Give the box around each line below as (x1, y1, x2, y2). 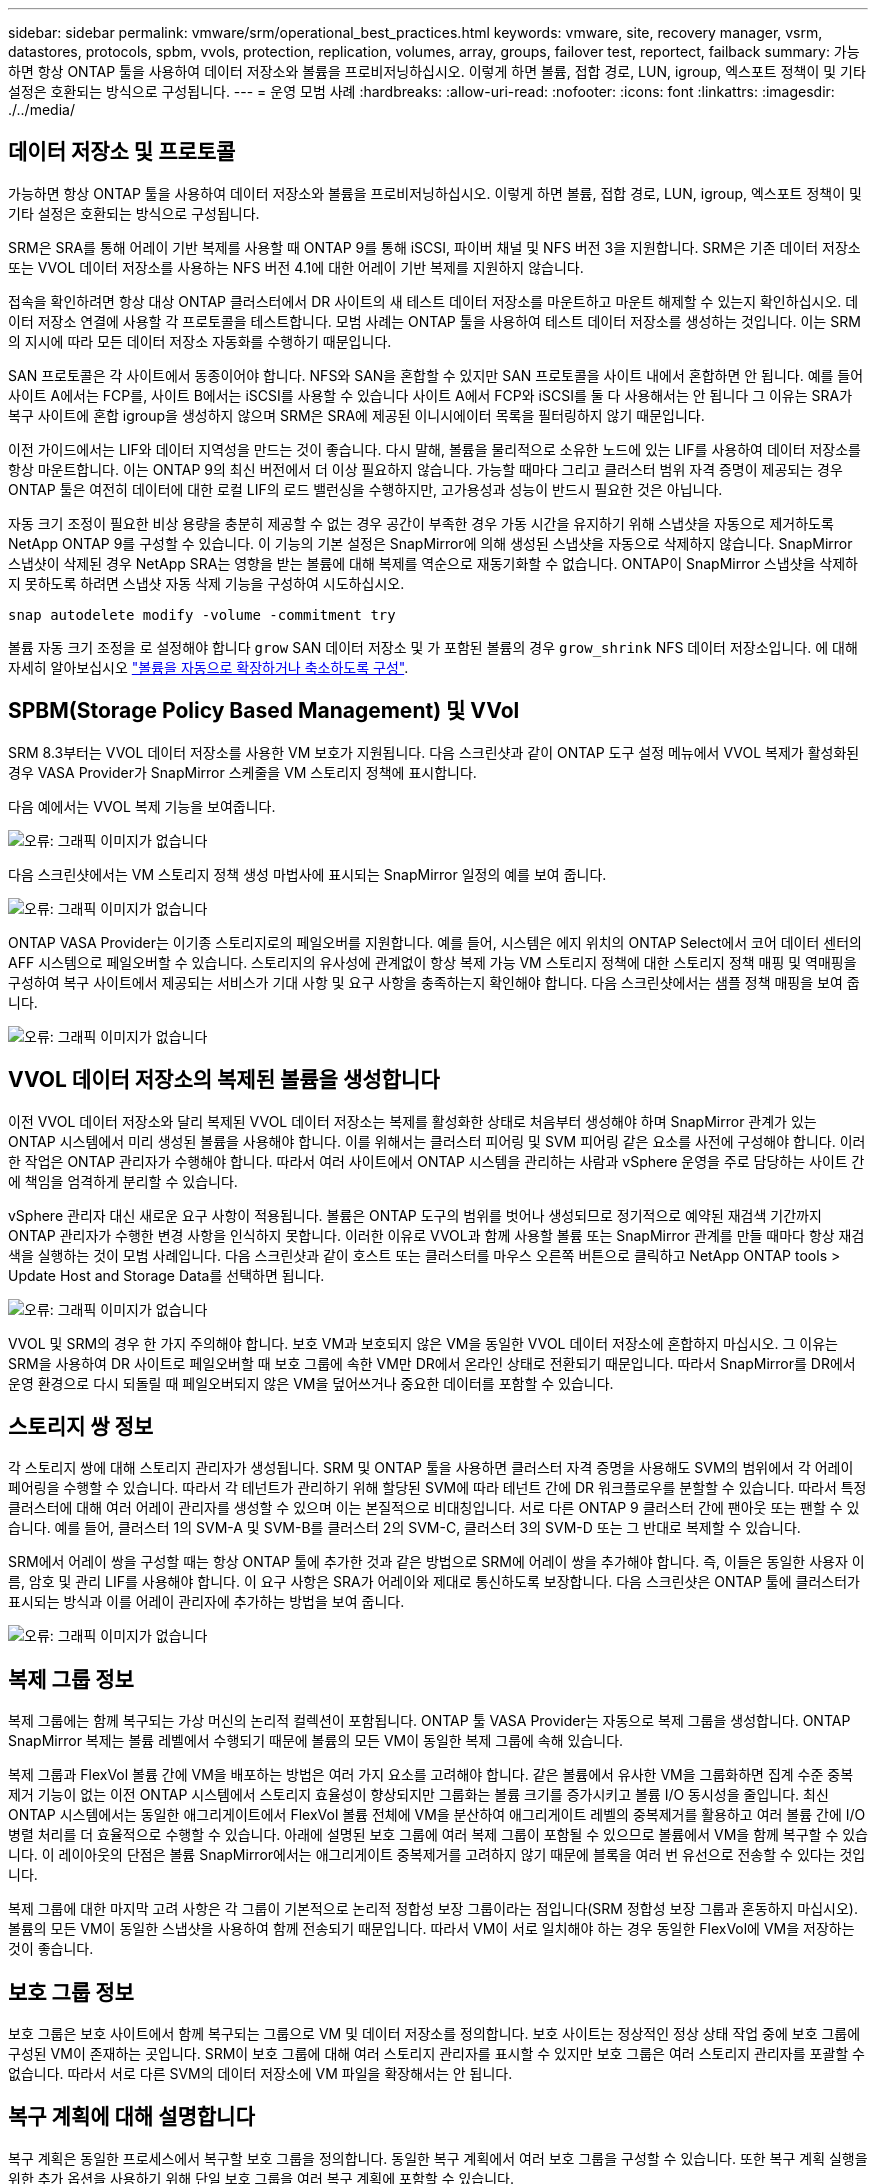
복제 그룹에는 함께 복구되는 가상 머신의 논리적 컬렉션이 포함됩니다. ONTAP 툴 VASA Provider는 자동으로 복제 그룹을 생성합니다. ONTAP (8, 1712, 851, 1730)
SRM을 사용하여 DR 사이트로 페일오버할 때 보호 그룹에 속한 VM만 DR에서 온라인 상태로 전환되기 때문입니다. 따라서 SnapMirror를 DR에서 (8, 1354, 856, 1372)
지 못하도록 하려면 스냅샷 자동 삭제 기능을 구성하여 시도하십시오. (8, 574, 405, 592)
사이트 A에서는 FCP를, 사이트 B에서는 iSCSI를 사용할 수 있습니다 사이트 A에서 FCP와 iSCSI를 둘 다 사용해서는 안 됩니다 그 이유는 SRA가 (8, 386, 853, 404)
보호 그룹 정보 (8, 1979, 134, 2005)
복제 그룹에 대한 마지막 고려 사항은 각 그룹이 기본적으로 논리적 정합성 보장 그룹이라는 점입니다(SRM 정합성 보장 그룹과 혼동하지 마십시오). (8, 1900, 858, 1918)
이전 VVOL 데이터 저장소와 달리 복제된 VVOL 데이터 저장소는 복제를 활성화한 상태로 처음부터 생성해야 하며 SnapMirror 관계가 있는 (8, 1112, 817, 1130)
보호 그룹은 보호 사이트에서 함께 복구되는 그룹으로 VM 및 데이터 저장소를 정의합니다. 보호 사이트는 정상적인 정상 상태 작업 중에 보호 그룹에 (8, 2025, 861, 2043)
